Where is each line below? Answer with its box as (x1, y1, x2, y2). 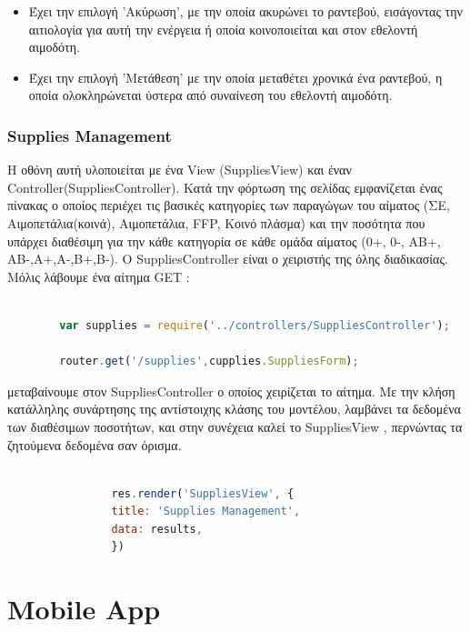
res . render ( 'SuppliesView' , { (111, 487, 295, 500)
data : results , (111, 522, 203, 536)
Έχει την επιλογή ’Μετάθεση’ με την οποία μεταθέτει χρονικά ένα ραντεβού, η (28, 67, 443, 86)
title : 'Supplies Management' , (111, 505, 301, 518)
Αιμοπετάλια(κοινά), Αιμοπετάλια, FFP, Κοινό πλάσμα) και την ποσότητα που (7, 213, 425, 232)
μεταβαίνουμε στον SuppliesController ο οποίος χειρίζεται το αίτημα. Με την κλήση (7, 381, 455, 400)
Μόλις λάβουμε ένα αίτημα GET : (7, 266, 190, 286)
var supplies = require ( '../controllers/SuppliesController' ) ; (59, 318, 450, 332)
